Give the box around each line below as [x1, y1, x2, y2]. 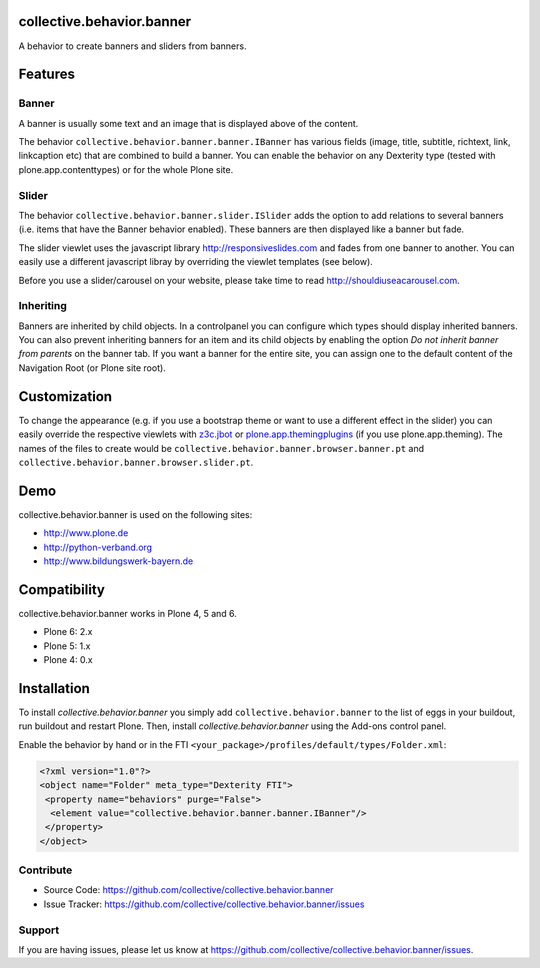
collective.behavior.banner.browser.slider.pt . [18, 456, 254, 468]
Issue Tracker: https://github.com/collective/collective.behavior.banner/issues [43, 898, 365, 910]
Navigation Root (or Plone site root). [18, 361, 167, 374]
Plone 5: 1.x [43, 640, 91, 652]
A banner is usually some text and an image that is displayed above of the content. [18, 117, 359, 129]
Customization [18, 388, 113, 405]
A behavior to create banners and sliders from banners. [18, 40, 247, 52]
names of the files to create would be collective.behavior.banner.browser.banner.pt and [18, 442, 425, 454]
